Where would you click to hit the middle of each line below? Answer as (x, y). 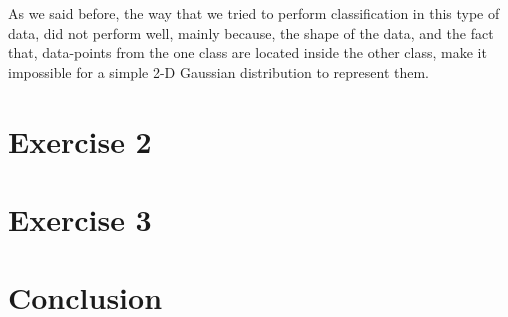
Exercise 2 (80, 140)
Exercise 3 (80, 218)
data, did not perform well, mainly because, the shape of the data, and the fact (251, 32)
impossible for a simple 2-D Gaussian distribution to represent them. (218, 71)
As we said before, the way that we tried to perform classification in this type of (254, 13)
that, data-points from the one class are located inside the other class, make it (247, 52)
